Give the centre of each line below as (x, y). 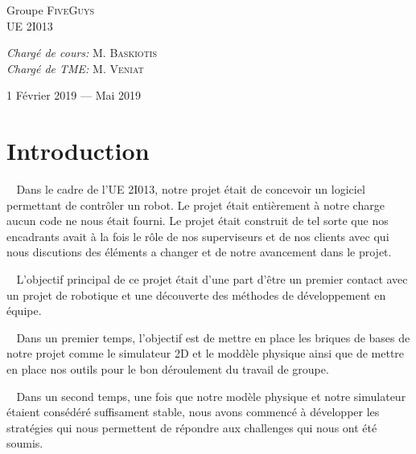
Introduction (78, 151)
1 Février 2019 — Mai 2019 (74, 95)
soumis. (25, 443)
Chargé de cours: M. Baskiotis (82, 53)
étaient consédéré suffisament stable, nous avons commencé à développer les (193, 412)
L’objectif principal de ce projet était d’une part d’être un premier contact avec (212, 279)
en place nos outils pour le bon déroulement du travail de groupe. (168, 369)
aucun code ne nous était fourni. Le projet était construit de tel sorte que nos (198, 221)
